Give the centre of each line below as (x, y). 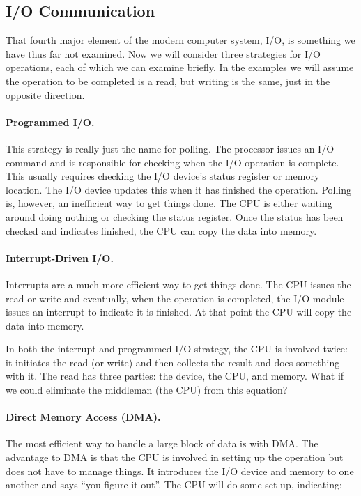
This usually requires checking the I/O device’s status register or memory (163, 176)
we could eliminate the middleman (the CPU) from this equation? (147, 390)
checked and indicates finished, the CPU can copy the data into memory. (161, 230)
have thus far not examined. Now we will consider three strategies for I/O (163, 53)
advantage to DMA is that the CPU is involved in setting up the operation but (175, 457)
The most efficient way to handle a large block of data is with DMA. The (162, 443)
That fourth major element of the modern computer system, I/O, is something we (180, 40)
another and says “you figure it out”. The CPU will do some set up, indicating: (174, 485)
